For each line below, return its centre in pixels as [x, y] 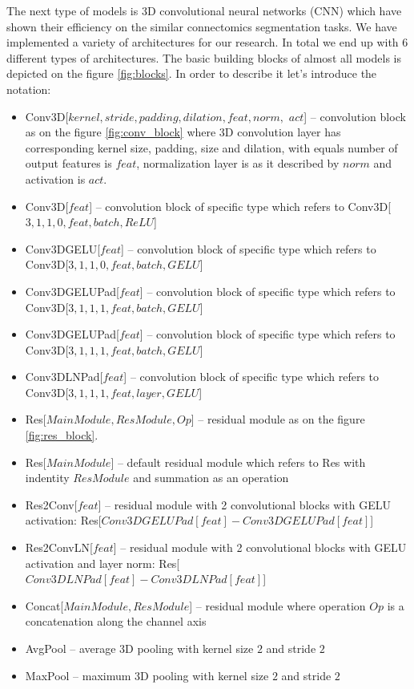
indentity [47, 478]
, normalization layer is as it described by [238, 163]
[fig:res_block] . [62, 435]
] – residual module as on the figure [278, 419]
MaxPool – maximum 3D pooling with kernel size [147, 675]
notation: [29, 89]
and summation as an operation [211, 478]
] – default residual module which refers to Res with [238, 462]
